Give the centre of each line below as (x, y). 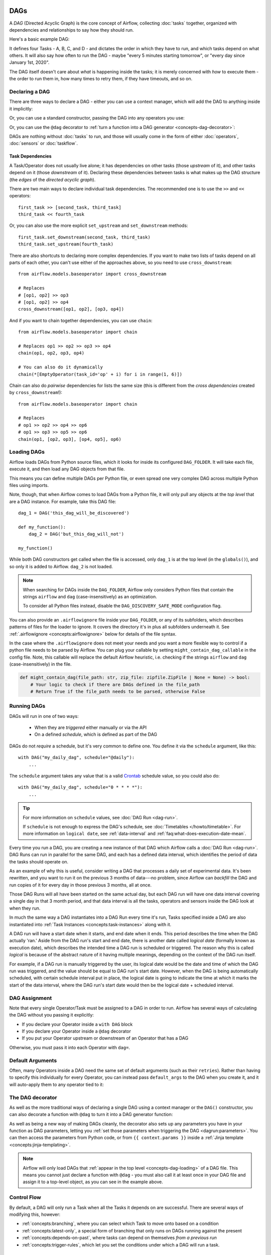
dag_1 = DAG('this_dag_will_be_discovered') (74, 513)
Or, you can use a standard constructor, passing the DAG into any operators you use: (97, 118)
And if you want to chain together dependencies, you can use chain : (81, 320)
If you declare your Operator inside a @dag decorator (77, 1031)
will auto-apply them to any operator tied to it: (56, 1084)
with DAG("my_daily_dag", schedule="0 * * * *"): (81, 787)
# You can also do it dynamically (60, 367)
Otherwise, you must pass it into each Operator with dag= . (70, 1047)
